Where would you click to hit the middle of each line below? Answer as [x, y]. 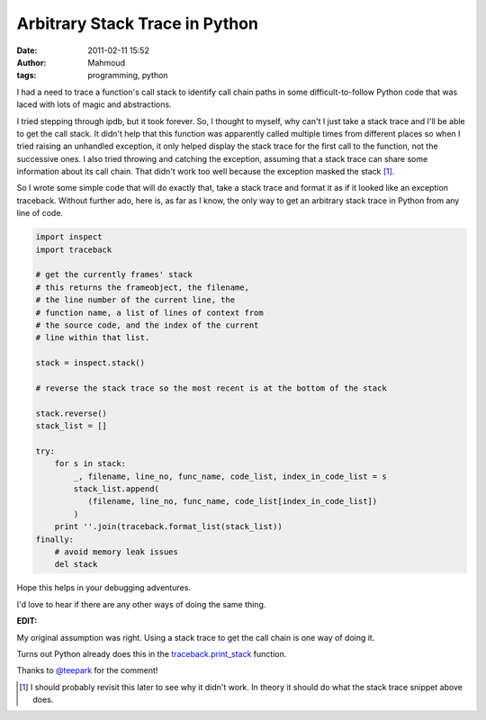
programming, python [128, 76]
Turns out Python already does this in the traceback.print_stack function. [152, 653]
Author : [31, 62]
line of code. [40, 213]
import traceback [74, 249]
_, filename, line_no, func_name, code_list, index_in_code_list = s [230, 476]
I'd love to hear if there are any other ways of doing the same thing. [141, 604]
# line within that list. [93, 338]
